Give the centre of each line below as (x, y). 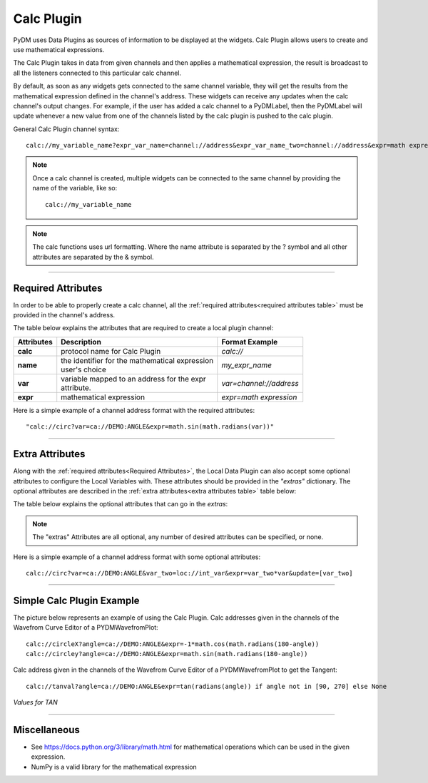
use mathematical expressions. (59, 49)
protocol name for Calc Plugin (111, 351)
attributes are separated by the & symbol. (93, 257)
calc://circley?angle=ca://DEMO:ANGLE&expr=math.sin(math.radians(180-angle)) (167, 654)
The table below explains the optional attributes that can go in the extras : (121, 504)
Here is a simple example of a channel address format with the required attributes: (134, 410)
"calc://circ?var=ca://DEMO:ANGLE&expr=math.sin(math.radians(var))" (150, 427)
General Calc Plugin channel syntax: (66, 129)
